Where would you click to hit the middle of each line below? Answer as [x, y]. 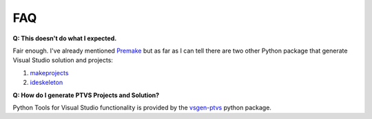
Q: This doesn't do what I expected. [65, 38]
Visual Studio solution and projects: [63, 60]
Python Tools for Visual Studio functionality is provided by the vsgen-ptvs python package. [142, 107]
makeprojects [49, 72]
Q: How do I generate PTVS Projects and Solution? [86, 95]
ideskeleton [46, 83]
